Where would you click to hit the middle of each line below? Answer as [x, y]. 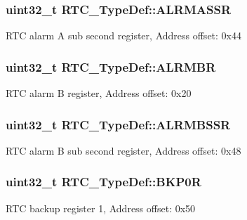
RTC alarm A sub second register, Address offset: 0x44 [123, 35]
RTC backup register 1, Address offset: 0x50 [101, 208]
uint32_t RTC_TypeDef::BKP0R [104, 182]
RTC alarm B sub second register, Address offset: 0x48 [123, 150]
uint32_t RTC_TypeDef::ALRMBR [111, 66]
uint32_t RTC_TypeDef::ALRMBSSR [118, 124]
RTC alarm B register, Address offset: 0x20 [99, 93]
